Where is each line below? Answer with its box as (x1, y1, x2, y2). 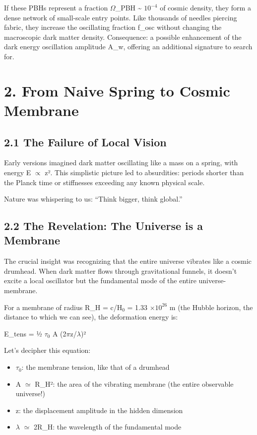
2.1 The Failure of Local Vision (4, 134, 167, 149)
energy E (4, 167, 31, 177)
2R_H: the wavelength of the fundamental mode (33, 422, 182, 432)
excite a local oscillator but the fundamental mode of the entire (4, 275, 196, 286)
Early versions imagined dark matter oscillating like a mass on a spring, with (4, 157, 238, 168)
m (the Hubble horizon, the (169, 302, 253, 312)
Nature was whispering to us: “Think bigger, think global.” (4, 194, 183, 204)
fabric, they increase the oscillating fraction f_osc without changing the (4, 22, 222, 32)
